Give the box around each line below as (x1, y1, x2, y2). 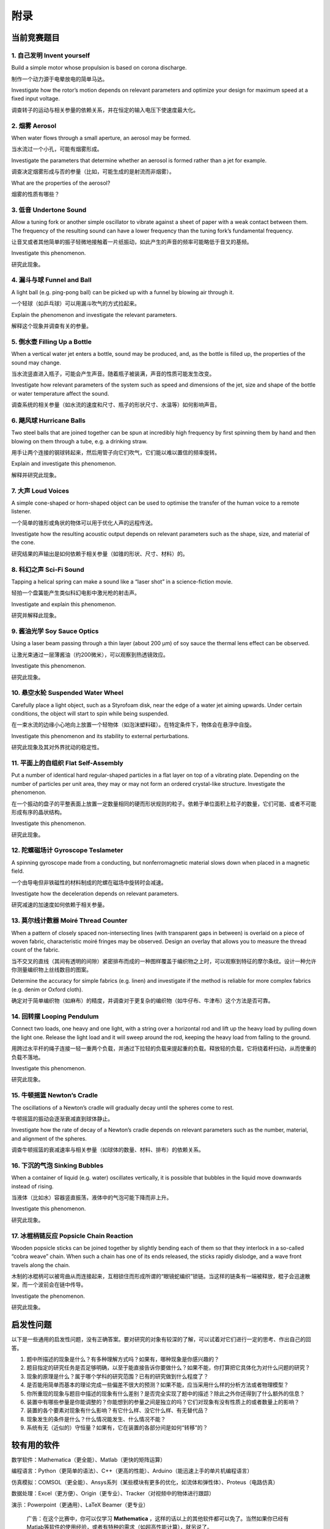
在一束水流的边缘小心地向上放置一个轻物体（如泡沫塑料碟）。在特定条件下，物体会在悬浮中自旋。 (11, 721, 255, 728)
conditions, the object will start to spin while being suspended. (11, 710, 169, 717)
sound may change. (11, 358, 61, 366)
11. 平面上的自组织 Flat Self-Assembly (11, 758, 123, 767)
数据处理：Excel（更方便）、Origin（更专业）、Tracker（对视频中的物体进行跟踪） (11, 1490, 215, 1497)
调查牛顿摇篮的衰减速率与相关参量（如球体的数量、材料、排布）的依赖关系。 (11, 1146, 204, 1153)
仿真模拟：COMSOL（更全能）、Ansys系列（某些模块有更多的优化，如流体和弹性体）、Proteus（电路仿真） (11, 1478, 279, 1486)
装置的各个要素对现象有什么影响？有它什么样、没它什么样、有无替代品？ (26, 1407, 209, 1414)
